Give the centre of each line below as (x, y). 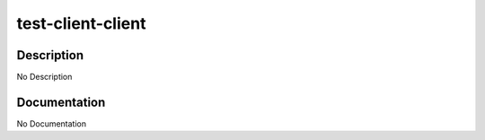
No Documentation (52, 123)
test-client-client (81, 23)
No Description (44, 77)
